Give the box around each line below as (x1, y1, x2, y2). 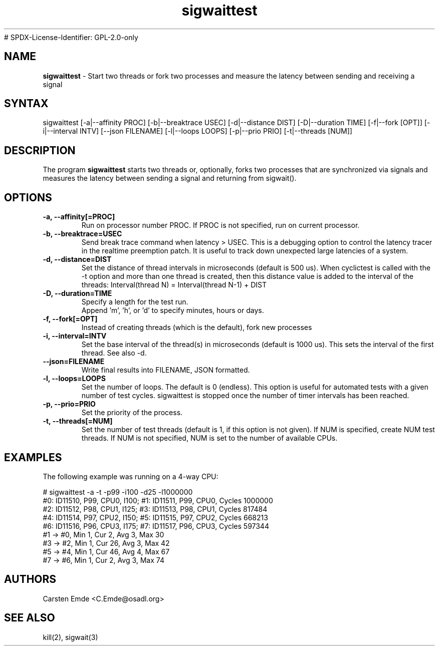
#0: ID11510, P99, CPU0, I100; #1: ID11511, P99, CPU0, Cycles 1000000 (43, 496, 273, 505)
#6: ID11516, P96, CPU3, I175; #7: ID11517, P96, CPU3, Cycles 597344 (43, 521, 269, 530)
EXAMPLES (4, 451, 62, 464)
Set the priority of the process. (81, 408, 183, 417)
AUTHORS (4, 573, 57, 586)
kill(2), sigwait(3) (43, 632, 98, 641)
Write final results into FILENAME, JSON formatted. (81, 366, 250, 375)
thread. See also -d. (81, 349, 147, 358)
